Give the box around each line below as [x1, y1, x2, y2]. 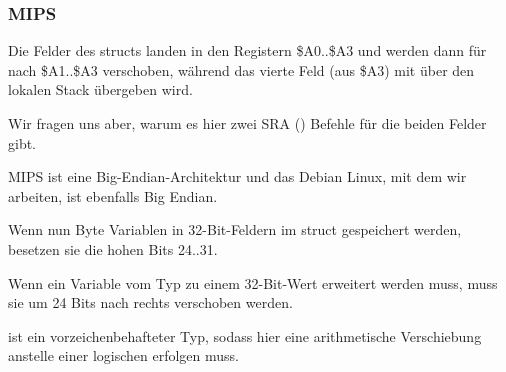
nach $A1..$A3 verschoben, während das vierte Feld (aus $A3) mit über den [8, 59, 475, 80]
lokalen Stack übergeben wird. [8, 79, 193, 100]
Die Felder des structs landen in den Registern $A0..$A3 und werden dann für [8, 40, 487, 61]
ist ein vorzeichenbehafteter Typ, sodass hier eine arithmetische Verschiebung [8, 325, 482, 346]
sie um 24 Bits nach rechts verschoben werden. [8, 292, 293, 313]
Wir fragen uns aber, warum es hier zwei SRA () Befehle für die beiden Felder [8, 113, 487, 133]
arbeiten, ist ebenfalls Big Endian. [8, 185, 218, 206]
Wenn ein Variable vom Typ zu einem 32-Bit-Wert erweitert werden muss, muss [8, 272, 498, 293]
